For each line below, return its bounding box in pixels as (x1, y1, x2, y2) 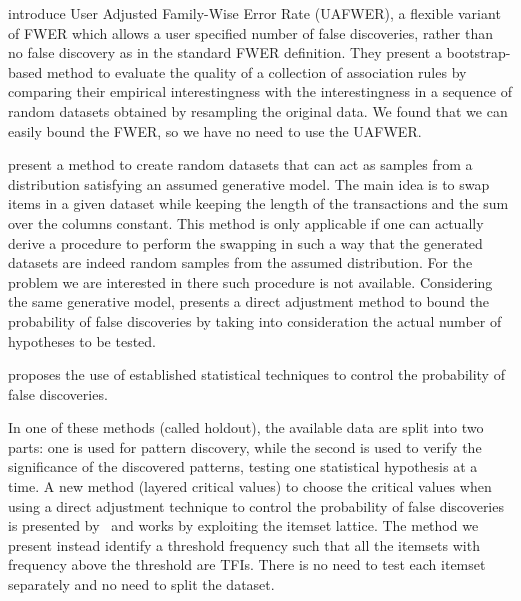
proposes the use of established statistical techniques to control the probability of (8, 364, 505, 385)
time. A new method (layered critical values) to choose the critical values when (8, 476, 492, 497)
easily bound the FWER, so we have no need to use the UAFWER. (8, 120, 422, 141)
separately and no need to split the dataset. (8, 574, 275, 595)
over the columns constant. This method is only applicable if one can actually (8, 212, 484, 233)
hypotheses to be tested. (8, 330, 156, 351)
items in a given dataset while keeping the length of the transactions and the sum (8, 193, 509, 214)
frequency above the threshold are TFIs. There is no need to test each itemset (8, 554, 486, 575)
